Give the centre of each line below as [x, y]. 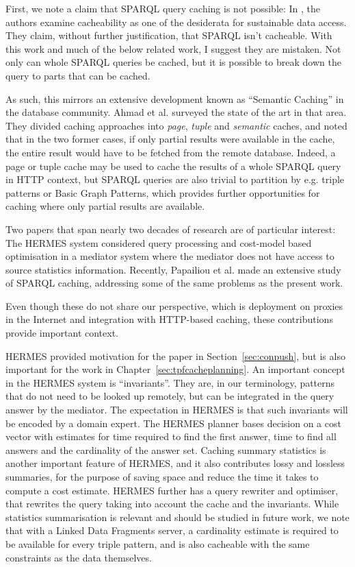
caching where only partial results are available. [105, 206]
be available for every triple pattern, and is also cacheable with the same [158, 543]
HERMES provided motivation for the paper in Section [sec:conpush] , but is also [175, 355]
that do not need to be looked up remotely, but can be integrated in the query [170, 396]
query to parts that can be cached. [78, 75]
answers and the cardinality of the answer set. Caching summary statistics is [166, 449]
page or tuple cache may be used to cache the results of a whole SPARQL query [173, 166]
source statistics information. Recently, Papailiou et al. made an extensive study [173, 269]
